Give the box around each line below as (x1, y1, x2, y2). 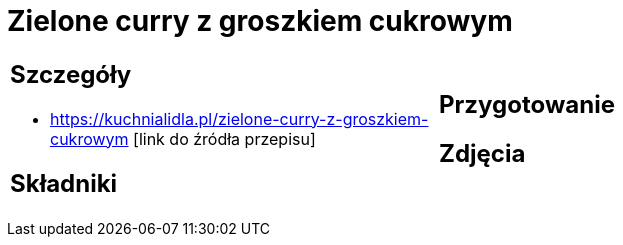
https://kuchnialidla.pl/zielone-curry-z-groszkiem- (50, 108, 429, 129)
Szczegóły (10, 59, 132, 89)
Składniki (10, 168, 118, 198)
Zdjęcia (439, 138, 526, 168)
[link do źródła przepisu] (133, 128, 316, 149)
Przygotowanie (439, 89, 615, 119)
